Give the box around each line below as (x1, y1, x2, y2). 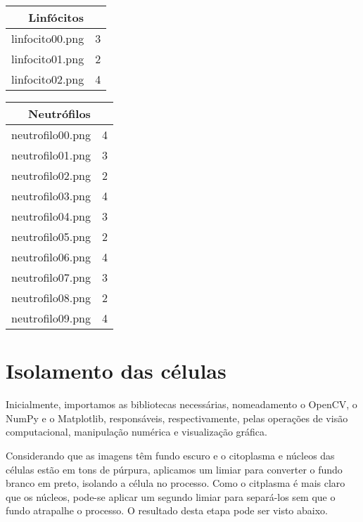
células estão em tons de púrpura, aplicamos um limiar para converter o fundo (6, 462, 343, 476)
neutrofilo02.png (11, 167, 91, 183)
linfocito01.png (11, 51, 84, 67)
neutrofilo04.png (11, 208, 91, 224)
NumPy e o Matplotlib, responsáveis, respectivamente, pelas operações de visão (6, 410, 348, 425)
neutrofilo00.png (11, 126, 91, 143)
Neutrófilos (28, 105, 91, 122)
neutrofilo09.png (11, 310, 91, 326)
